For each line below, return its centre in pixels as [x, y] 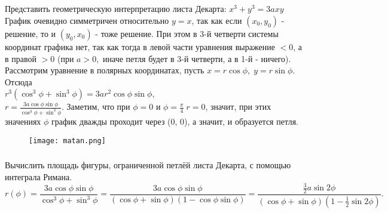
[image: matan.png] [67, 141]
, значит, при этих [238, 106]
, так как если [217, 20]
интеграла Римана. [39, 177]
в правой [21, 58]
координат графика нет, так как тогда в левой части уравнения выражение [140, 46]
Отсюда [19, 81]
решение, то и [30, 33]
